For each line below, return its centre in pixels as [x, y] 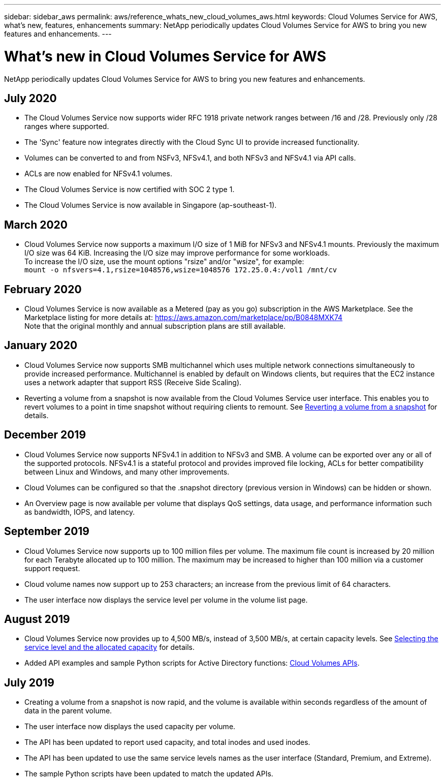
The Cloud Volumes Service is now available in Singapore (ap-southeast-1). [151, 205]
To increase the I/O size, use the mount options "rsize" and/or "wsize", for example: [164, 262]
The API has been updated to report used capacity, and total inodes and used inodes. [167, 742]
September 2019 [47, 531]
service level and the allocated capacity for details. [109, 647]
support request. [52, 568]
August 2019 [37, 619]
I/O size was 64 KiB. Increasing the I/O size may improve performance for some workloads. [177, 253]
